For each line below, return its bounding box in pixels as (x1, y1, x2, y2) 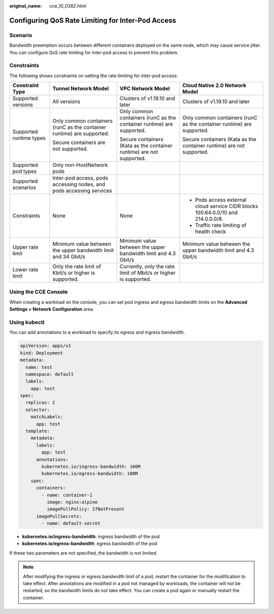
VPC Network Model (119, 85, 170, 92)
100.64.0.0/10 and (195, 209, 238, 216)
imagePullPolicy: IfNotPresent (46, 506, 125, 512)
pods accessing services (52, 187, 112, 194)
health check (195, 228, 226, 235)
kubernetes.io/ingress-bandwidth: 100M (41, 463, 141, 469)
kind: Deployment (20, 350, 63, 356)
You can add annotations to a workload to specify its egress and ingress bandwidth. (9, 329, 185, 335)
